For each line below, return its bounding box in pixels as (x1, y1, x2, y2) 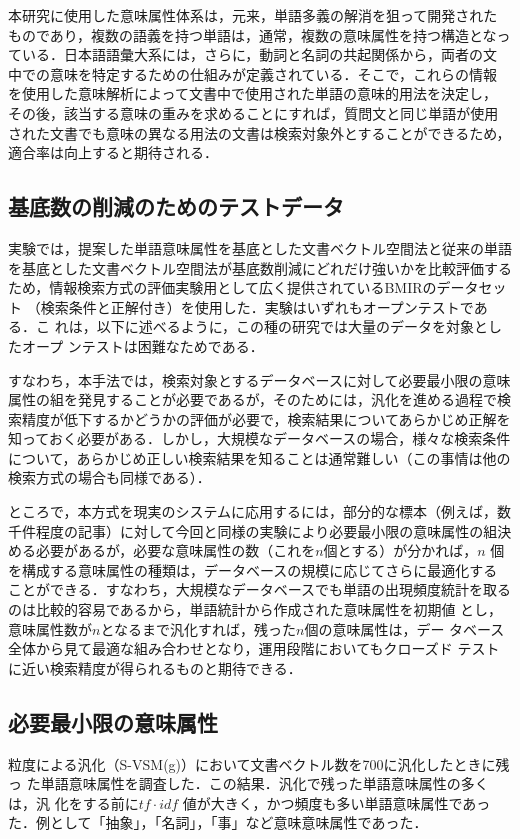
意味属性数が (8, 618, 92, 639)
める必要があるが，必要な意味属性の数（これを (8, 540, 316, 561)
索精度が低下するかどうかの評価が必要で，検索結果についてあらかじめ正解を (8, 408, 511, 429)
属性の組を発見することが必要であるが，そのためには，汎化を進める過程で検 (8, 389, 512, 410)
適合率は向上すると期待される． (8, 142, 218, 163)
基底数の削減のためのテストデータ (8, 191, 344, 222)
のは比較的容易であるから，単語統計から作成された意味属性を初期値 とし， (8, 599, 503, 620)
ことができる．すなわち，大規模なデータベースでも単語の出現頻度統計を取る (8, 579, 512, 600)
